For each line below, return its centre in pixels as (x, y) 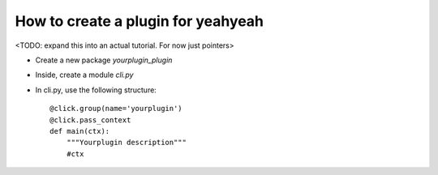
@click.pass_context (90, 120)
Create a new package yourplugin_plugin (104, 60)
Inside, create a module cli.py (84, 75)
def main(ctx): (80, 131)
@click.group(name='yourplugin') (116, 109)
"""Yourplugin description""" (126, 143)
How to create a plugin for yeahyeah (139, 21)
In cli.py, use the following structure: (96, 90)
